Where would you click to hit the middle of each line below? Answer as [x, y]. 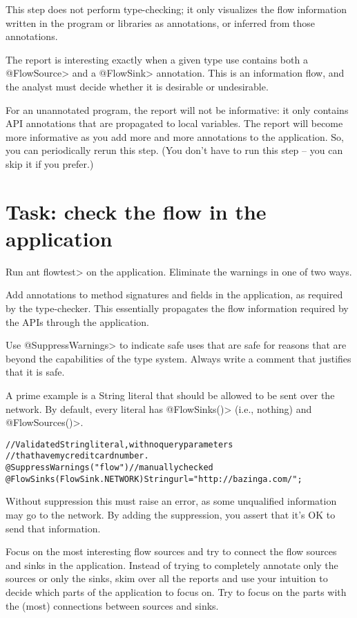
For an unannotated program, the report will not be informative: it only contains [177, 109]
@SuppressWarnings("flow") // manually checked [109, 468]
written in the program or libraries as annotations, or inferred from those [160, 22]
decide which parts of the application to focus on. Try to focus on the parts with [176, 591]
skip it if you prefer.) [50, 163]
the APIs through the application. [78, 321]
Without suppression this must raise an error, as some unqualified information [171, 501]
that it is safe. [35, 372]
